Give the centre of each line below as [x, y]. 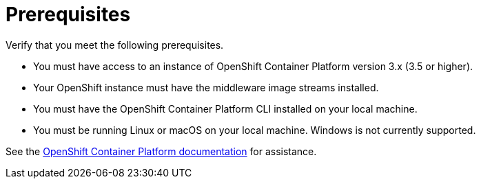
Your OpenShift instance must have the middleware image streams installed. [206, 87]
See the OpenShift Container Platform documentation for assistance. [161, 151]
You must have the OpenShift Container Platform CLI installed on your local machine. [225, 108]
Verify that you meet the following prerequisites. [115, 45]
